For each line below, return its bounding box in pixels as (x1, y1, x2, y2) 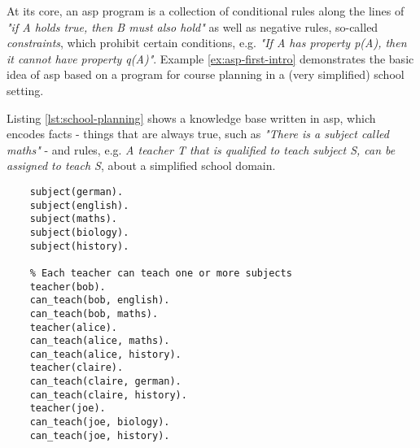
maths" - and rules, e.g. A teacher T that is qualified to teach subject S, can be (7, 141, 396, 158)
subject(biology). (29, 226, 129, 238)
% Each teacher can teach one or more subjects (29, 267, 292, 279)
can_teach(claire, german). (29, 376, 182, 388)
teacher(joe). (29, 402, 106, 415)
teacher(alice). (29, 321, 118, 333)
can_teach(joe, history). (29, 429, 170, 441)
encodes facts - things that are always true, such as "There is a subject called (7, 125, 389, 142)
